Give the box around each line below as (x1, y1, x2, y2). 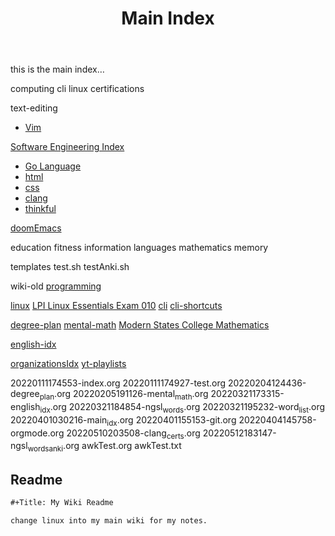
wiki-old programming (10, 280, 102, 292)
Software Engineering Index (10, 141, 125, 153)
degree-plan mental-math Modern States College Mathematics (10, 319, 270, 331)
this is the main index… (10, 63, 105, 76)
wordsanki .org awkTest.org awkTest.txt (27, 440, 182, 454)
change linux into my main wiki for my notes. (10, 515, 208, 526)
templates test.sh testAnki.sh (10, 261, 130, 273)
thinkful (24, 203, 57, 215)
